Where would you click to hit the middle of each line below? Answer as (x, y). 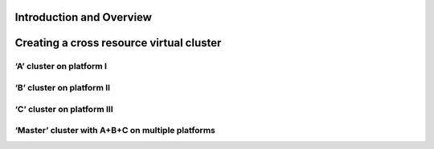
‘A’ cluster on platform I (61, 66)
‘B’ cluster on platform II (63, 87)
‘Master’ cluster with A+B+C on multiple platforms (115, 131)
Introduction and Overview (84, 17)
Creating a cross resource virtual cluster (118, 43)
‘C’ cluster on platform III (64, 109)
